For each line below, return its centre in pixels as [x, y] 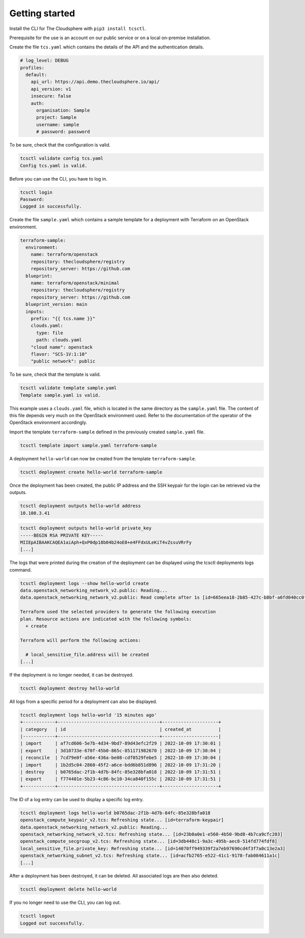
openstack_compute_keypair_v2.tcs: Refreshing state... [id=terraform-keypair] [122, 820]
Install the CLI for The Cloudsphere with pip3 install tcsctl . [78, 28]
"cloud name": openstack [62, 347]
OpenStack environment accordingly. [48, 423]
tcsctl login [36, 192]
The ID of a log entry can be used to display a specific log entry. [77, 799]
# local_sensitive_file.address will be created [87, 654]
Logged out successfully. [52, 923]
